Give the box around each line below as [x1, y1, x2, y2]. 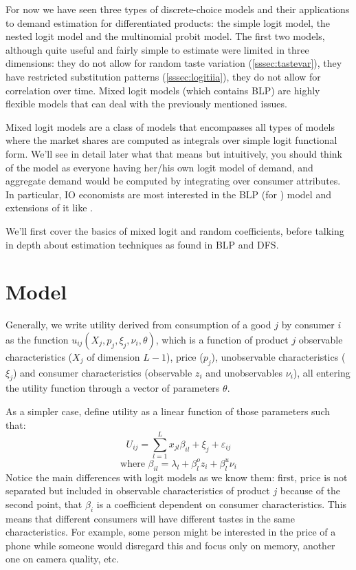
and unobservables [205, 365, 283, 379]
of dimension [87, 349, 140, 363]
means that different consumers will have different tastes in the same [5, 511, 295, 525]
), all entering [293, 365, 351, 379]
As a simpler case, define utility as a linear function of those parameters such [5, 404, 330, 418]
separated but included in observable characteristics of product [5, 483, 270, 498]
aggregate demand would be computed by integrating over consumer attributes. [5, 173, 341, 188]
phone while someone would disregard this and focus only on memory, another [5, 538, 335, 552]
